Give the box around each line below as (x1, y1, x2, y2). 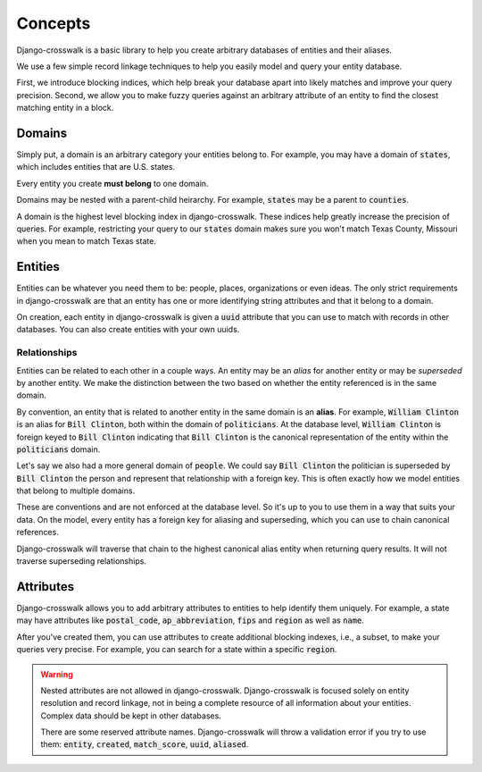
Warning (40, 668, 73, 679)
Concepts (16, 13, 91, 33)
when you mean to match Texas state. (16, 236, 156, 247)
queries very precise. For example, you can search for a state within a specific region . (16, 644, 337, 655)
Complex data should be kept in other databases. (40, 710, 222, 721)
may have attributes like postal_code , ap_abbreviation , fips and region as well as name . (16, 615, 365, 625)
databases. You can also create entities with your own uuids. (16, 324, 240, 335)
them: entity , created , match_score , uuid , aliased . (40, 739, 249, 750)
